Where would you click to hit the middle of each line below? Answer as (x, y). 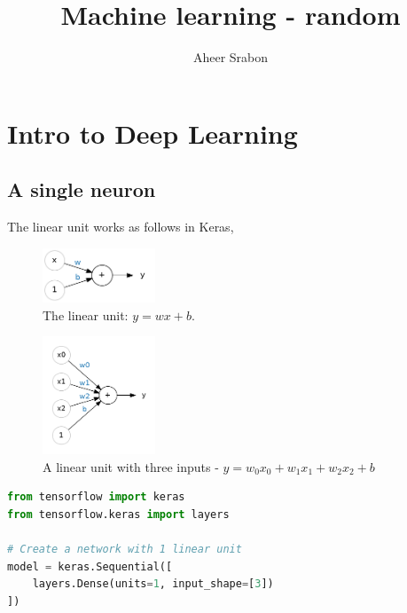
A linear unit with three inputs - (131, 466)
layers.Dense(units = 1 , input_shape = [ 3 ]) (153, 584)
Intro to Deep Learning (153, 133)
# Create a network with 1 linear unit (125, 550)
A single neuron (82, 189)
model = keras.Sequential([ (90, 566)
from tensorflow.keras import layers (118, 514)
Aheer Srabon (231, 57)
